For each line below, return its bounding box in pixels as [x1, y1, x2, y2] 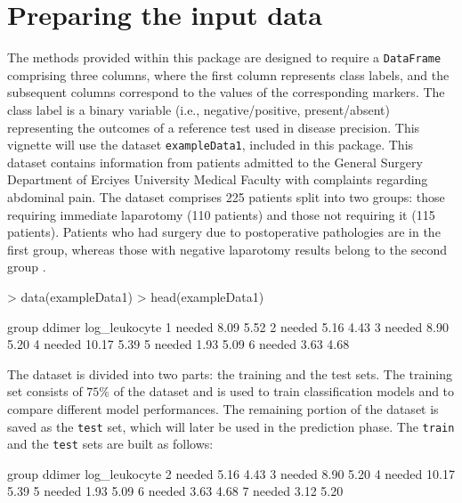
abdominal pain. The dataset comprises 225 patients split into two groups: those [7, 188, 445, 206]
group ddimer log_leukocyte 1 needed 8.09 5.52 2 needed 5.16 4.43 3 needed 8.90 [7, 317, 449, 336]
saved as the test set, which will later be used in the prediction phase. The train [7, 417, 455, 435]
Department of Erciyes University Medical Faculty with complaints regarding [7, 170, 428, 189]
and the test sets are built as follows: [7, 434, 214, 453]
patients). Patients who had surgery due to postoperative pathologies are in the [7, 223, 441, 241]
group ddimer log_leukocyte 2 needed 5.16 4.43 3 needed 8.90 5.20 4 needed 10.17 [7, 464, 455, 483]
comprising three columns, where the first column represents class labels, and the [7, 65, 450, 84]
